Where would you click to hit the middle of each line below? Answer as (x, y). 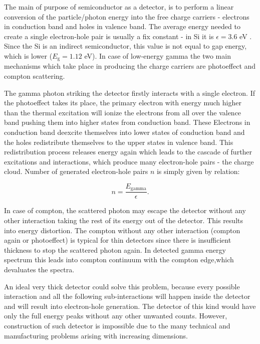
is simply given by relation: (198, 171)
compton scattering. (35, 76)
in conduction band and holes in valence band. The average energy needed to (122, 26)
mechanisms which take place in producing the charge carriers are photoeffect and (130, 66)
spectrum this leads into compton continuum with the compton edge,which (119, 260)
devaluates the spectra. (39, 269)
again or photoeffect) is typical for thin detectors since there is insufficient (118, 240)
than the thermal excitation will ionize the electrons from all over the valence (123, 112)
